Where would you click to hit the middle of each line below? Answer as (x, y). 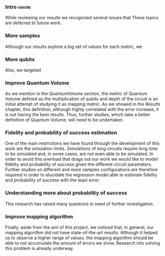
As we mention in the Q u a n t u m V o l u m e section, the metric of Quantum (76, 94)
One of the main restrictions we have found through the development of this (82, 143)
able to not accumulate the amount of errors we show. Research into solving (83, 243)
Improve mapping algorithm (39, 216)
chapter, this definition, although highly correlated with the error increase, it (82, 109)
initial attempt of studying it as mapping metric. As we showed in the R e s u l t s (83, 104)
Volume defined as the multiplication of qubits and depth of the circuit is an (82, 99)
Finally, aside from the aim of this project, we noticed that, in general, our (80, 227)
